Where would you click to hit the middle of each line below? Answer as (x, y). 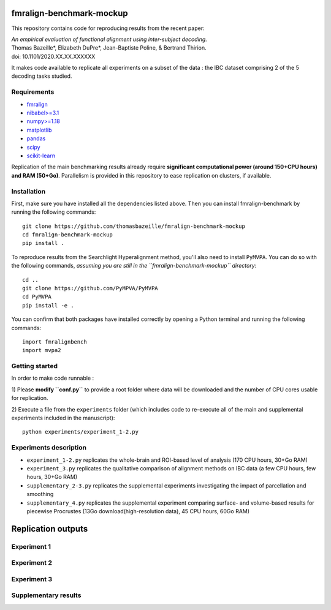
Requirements (33, 92)
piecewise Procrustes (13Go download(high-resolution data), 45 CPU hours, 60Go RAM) (138, 511)
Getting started (35, 366)
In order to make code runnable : (53, 378)
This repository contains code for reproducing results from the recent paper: (108, 28)
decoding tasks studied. (42, 76)
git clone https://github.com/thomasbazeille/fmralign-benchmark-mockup (134, 226)
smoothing (40, 494)
